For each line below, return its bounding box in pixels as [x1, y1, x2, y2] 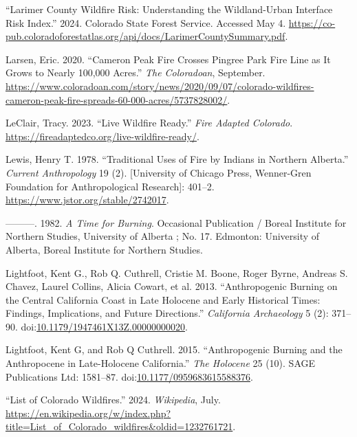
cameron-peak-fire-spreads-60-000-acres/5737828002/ [6, 92, 228, 107]
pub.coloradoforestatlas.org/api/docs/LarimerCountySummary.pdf [6, 29, 285, 43]
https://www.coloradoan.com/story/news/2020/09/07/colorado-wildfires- [6, 78, 314, 93]
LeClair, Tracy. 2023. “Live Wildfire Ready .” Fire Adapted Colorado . [6, 115, 293, 130]
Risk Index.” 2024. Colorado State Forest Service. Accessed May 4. [6, 15, 286, 30]
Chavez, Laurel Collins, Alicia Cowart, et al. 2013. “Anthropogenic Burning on [6, 279, 338, 293]
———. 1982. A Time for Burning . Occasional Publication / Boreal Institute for [6, 215, 347, 229]
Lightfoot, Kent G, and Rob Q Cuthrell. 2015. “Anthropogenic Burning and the [6, 342, 343, 357]
